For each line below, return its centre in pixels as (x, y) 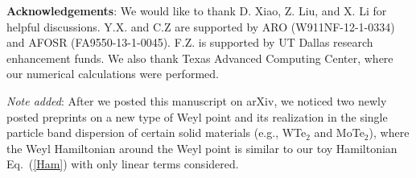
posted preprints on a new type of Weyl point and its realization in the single (197, 116)
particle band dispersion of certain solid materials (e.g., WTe (157, 132)
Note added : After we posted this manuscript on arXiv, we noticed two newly (197, 100)
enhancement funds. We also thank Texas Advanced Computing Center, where (200, 58)
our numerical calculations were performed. (113, 74)
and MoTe (339, 132)
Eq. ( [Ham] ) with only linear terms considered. (123, 164)
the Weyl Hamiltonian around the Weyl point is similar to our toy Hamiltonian (202, 148)
